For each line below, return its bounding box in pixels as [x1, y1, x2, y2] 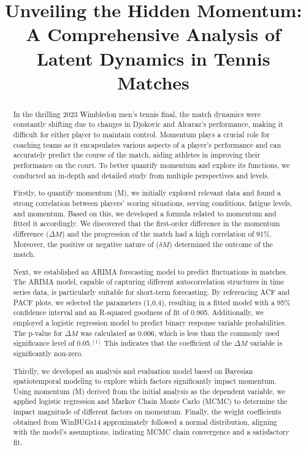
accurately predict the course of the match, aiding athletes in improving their [13, 150, 261, 160]
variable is [250, 338, 283, 348]
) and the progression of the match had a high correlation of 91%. [62, 228, 272, 238]
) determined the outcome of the [169, 238, 273, 249]
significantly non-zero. [13, 348, 83, 358]
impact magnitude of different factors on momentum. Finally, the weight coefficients [13, 406, 281, 417]
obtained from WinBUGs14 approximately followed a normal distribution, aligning [13, 416, 277, 427]
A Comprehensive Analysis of [26, 21, 281, 47]
